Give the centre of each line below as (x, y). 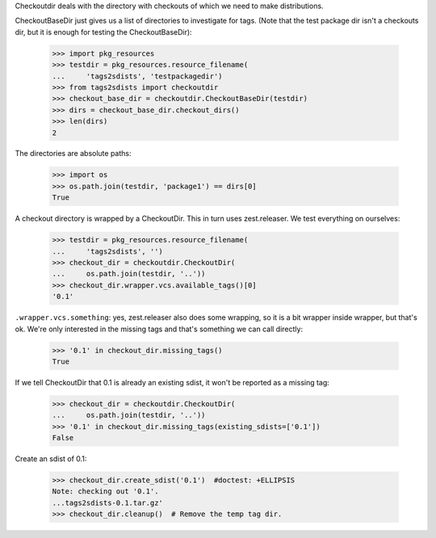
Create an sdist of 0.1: (51, 459)
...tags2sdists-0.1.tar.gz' (107, 502)
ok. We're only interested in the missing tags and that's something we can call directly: (159, 329)
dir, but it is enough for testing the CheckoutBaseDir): (104, 32)
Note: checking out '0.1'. (105, 492)
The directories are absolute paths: (73, 153)
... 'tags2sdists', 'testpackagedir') (137, 76)
